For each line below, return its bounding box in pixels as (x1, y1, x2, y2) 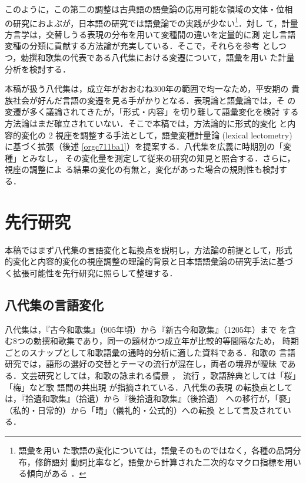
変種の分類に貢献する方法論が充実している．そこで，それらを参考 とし (5, 39, 278, 52)
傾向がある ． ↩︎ (26, 467, 87, 479)
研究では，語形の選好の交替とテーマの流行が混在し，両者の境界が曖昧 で (5, 358, 288, 370)
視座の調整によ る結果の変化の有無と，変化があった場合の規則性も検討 (5, 163, 280, 176)
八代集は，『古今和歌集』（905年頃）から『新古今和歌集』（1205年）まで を (5, 323, 288, 335)
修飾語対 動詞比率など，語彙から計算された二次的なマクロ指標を (35, 455, 285, 468)
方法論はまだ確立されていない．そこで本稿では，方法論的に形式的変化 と (5, 117, 288, 129)
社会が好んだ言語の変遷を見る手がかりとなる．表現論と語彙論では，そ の (12, 94, 296, 106)
